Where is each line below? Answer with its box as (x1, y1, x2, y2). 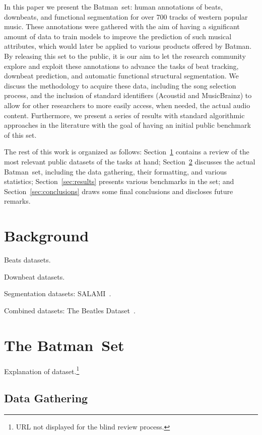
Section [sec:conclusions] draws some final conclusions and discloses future (4, 186, 233, 196)
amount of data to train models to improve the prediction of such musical (4, 31, 232, 41)
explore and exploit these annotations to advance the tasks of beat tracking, (4, 60, 239, 71)
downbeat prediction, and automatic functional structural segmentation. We (4, 70, 239, 81)
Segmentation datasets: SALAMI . (4, 288, 111, 299)
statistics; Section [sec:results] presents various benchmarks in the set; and (4, 176, 234, 187)
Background (4, 225, 89, 246)
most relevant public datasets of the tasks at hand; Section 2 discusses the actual (4, 156, 255, 166)
